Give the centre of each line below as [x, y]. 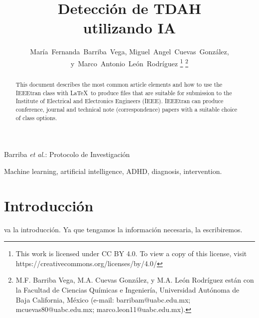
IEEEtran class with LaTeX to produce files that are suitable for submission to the [124, 92]
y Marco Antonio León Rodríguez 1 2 [129, 62]
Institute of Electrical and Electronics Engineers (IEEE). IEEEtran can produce [120, 101]
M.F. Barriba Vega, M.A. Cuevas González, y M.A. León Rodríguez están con [135, 280]
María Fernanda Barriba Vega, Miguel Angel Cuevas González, [129, 52]
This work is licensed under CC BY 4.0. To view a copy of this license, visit [131, 253]
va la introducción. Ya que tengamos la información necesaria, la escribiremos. [123, 229]
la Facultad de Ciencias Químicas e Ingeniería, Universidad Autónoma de [128, 289]
